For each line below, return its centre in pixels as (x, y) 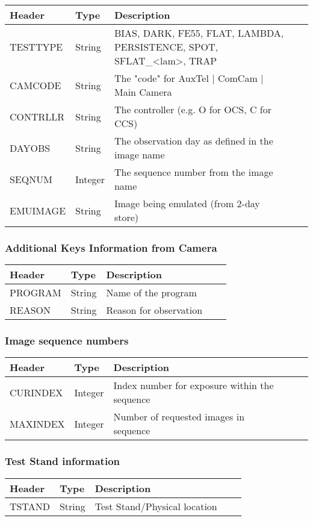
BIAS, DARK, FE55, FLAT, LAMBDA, (199, 33)
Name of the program (151, 293)
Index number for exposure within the (194, 385)
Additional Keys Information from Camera (111, 247)
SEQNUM (31, 179)
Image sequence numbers (67, 341)
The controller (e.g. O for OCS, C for (193, 109)
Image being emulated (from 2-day (187, 203)
